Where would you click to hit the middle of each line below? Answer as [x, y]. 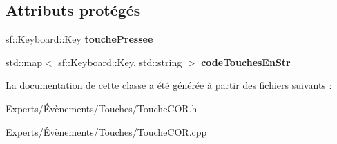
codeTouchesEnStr [246, 62]
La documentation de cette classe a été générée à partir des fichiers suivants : [169, 85]
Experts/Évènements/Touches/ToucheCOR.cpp [106, 131]
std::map [24, 62]
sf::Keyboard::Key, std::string [120, 62]
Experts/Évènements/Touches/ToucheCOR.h [102, 108]
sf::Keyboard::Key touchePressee [79, 39]
